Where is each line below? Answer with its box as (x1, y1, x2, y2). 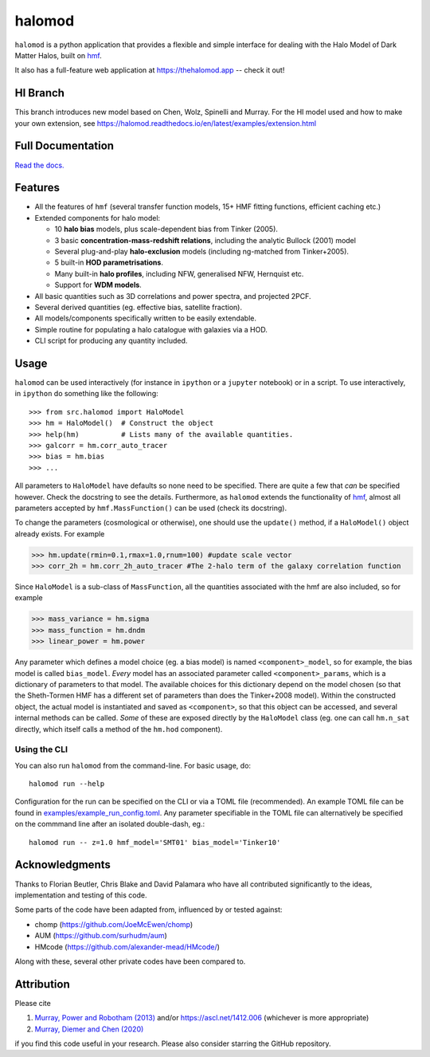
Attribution (14, 977, 71, 991)
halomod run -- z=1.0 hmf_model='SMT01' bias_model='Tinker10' (29, 838, 281, 847)
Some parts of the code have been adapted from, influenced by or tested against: (14, 905, 283, 914)
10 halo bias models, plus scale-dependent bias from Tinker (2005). (54, 224, 279, 234)
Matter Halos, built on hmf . (14, 50, 103, 60)
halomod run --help (29, 780, 105, 788)
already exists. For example (14, 528, 105, 538)
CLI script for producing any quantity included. (34, 336, 188, 346)
